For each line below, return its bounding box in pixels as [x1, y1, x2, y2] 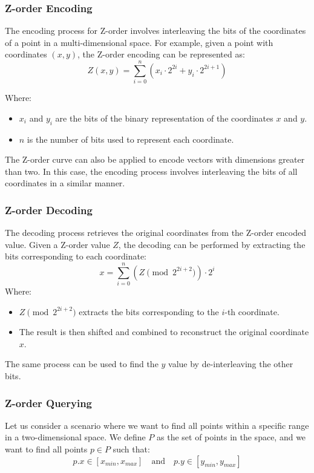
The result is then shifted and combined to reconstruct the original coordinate [19, 325, 309, 338]
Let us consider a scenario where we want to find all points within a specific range [5, 419, 309, 431]
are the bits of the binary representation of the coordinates [55, 111, 273, 124]
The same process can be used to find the [5, 357, 159, 370]
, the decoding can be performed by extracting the [118, 238, 306, 250]
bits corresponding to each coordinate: [5, 250, 147, 263]
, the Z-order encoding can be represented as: [77, 48, 245, 60]
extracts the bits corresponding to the [79, 305, 219, 318]
